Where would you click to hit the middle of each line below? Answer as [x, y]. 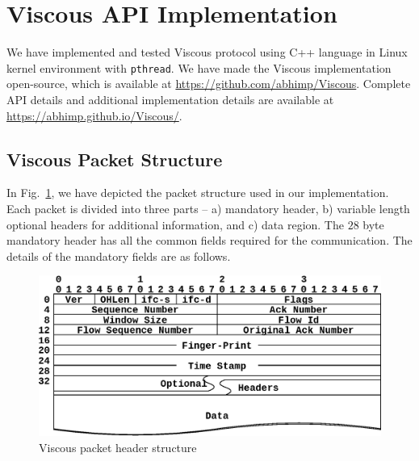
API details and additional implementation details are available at [170, 99]
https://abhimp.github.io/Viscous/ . [94, 115]
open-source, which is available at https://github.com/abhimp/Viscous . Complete [209, 84]
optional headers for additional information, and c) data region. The [175, 224]
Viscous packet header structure [118, 448]
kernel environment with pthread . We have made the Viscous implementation [199, 67]
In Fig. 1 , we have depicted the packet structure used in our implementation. [198, 193]
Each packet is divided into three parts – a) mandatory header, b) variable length [208, 208]
